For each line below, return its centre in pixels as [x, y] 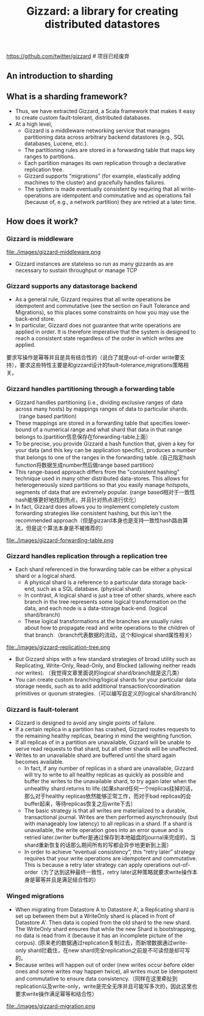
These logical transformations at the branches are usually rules [103, 621]
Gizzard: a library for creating [102, 11]
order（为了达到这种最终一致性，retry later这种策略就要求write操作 [108, 872]
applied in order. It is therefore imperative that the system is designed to [105, 332]
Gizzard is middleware [40, 238]
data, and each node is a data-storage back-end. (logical [96, 608]
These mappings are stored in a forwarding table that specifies [94, 423]
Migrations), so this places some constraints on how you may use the [102, 312]
